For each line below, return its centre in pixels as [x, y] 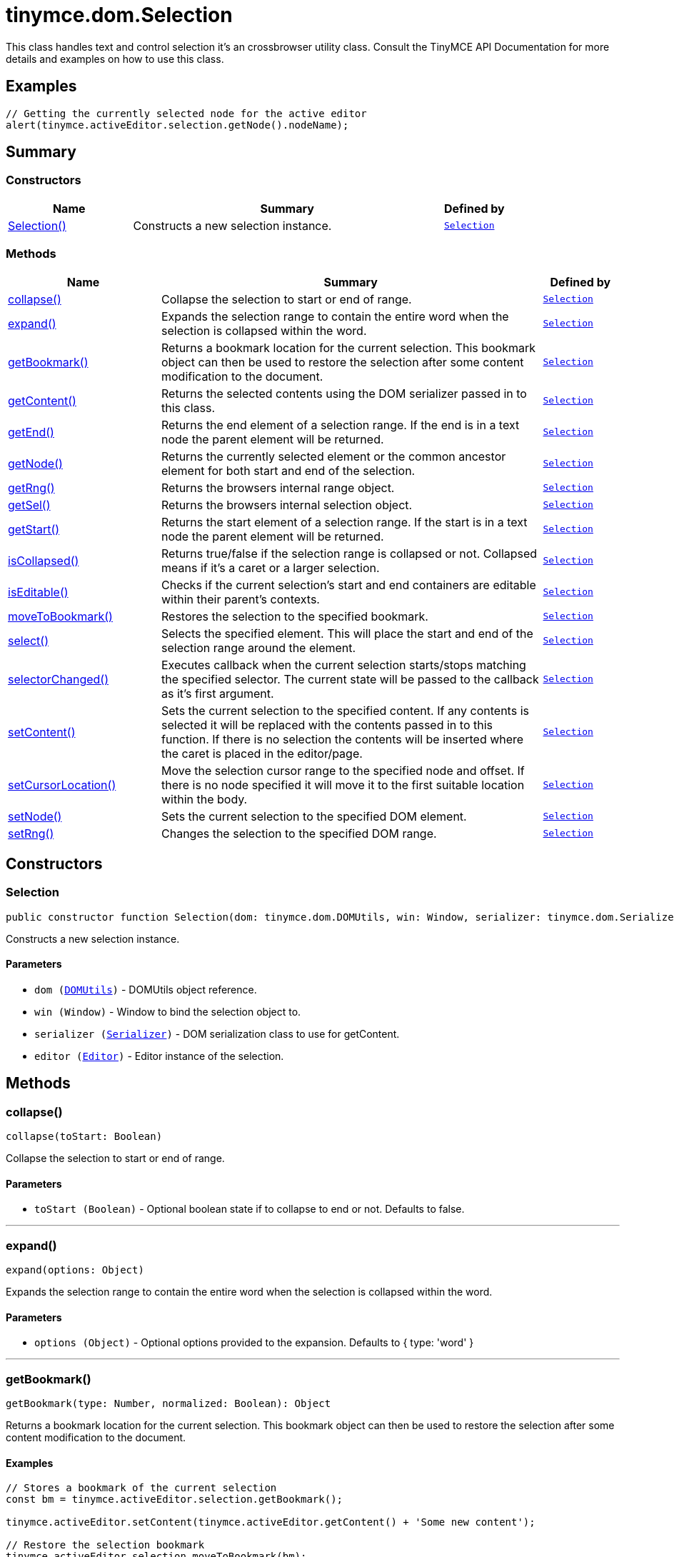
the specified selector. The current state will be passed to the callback [350, 679]
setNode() [35, 816]
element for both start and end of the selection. [288, 470]
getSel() [29, 505]
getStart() [34, 529]
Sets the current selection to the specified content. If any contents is [345, 710]
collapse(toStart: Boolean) [84, 1137]
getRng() [31, 487]
